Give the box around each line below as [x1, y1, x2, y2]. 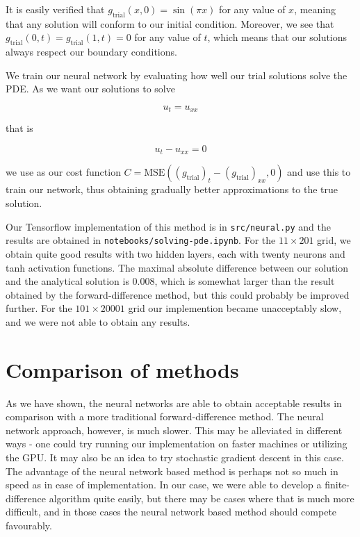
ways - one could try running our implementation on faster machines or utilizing [6, 436, 347, 451]
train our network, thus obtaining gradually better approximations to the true [6, 182, 338, 197]
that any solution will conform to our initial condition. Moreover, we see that [6, 16, 334, 31]
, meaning [294, 2, 336, 16]
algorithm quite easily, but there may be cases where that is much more [49, 490, 354, 505]
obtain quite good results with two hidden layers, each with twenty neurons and [6, 246, 345, 261]
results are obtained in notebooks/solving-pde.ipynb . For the [6, 233, 276, 247]
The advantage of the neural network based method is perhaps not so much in [6, 463, 338, 478]
